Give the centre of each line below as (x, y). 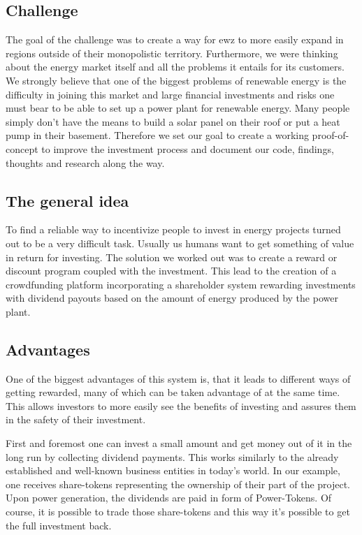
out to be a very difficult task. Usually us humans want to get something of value (180, 243)
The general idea (67, 200)
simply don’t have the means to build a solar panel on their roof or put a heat (173, 121)
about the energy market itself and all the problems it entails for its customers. (175, 67)
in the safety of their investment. (76, 419)
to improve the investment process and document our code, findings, (188, 148)
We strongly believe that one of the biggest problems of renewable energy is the (176, 80)
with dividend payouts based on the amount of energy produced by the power (172, 298)
